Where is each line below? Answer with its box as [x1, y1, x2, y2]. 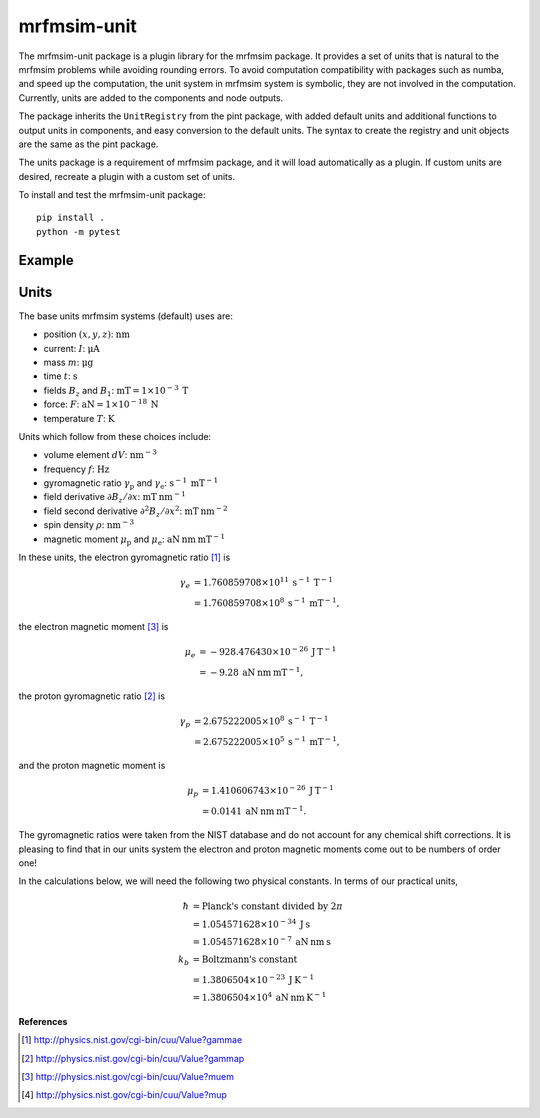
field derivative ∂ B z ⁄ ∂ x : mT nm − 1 [43, 490, 187, 505]
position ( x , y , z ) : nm [43, 328, 130, 340]
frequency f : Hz [43, 463, 110, 475]
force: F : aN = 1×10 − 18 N [43, 397, 159, 410]
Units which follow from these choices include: [18, 430, 212, 442]
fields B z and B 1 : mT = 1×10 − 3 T [43, 383, 189, 399]
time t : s [43, 370, 78, 382]
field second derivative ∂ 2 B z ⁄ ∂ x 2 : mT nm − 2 [43, 504, 229, 519]
